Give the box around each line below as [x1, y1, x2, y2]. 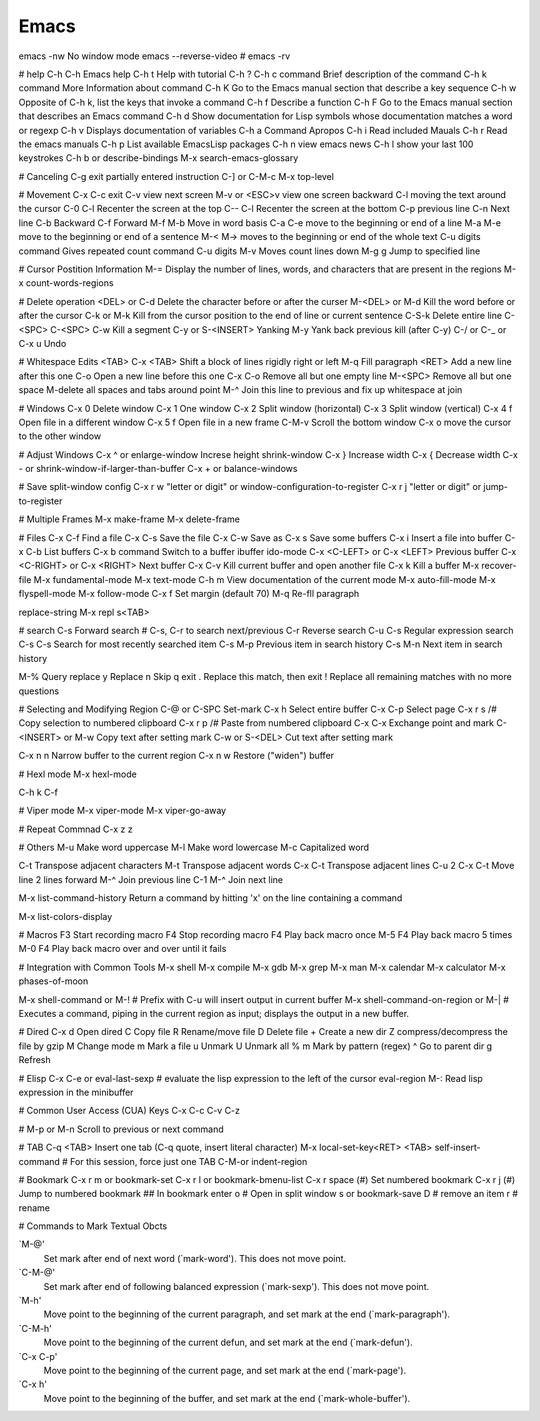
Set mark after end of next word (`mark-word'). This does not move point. [43, 1252, 347, 1264]
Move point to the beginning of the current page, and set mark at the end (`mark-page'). [43, 1364, 407, 1376]
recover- [481, 560, 517, 572]
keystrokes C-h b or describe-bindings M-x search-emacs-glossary [18, 152, 299, 164]
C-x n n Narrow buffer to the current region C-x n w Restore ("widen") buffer [18, 750, 335, 762]
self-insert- [434, 1141, 482, 1154]
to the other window [18, 430, 102, 442]
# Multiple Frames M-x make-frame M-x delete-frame [18, 513, 240, 525]
